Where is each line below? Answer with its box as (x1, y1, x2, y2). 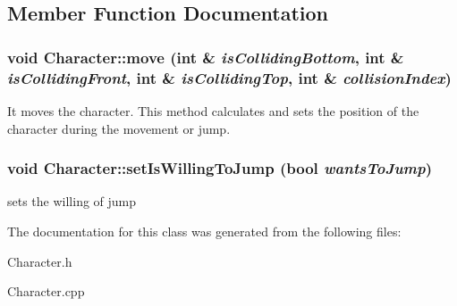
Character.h (7, 252, 72, 270)
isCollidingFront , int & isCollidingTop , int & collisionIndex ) (7, 66, 452, 88)
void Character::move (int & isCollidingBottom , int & (7, 45, 404, 68)
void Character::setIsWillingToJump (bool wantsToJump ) (7, 157, 433, 179)
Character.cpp (7, 282, 85, 301)
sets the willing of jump (7, 192, 137, 211)
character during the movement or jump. (7, 119, 231, 137)
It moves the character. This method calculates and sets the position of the (7, 101, 419, 120)
